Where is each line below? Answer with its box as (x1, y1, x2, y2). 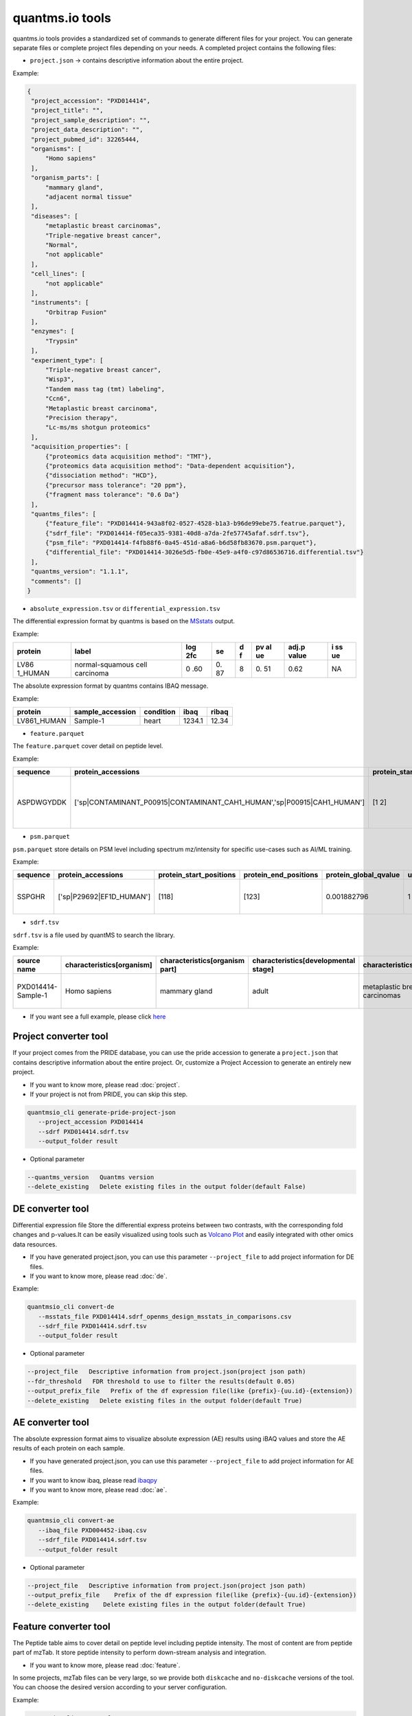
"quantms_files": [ (31, 510, 96, 518)
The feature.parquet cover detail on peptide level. (12, 742, 163, 750)
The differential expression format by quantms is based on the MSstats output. (12, 617, 236, 625)
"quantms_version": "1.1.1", (31, 568, 129, 576)
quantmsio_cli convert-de (27, 1303, 115, 1311)
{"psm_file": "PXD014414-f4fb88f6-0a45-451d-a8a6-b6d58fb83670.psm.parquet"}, (45, 539, 317, 547)
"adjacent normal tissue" (45, 193, 133, 200)
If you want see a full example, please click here (30, 1012, 166, 1021)
